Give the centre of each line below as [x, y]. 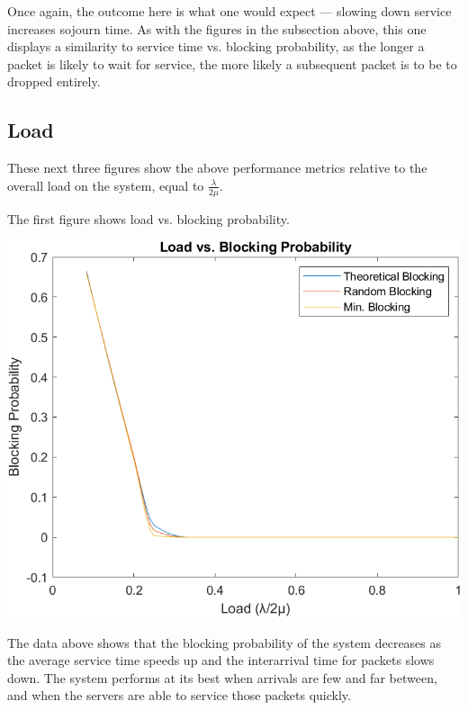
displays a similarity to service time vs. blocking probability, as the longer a [216, 46]
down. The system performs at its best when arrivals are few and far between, [222, 677]
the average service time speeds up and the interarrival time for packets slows [221, 660]
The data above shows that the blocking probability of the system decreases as [225, 642]
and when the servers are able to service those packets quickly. [179, 695]
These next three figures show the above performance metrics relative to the [217, 168]
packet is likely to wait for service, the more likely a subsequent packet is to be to [232, 63]
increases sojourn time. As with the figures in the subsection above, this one [217, 28]
